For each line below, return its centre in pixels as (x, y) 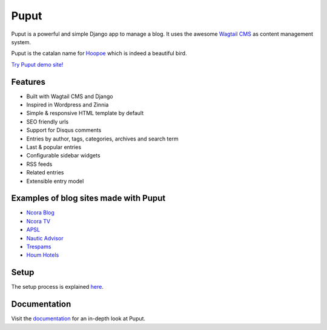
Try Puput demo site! (37, 64)
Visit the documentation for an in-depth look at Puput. (78, 318)
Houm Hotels (43, 255)
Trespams (39, 246)
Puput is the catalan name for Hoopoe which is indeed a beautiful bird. (99, 53)
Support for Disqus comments (64, 130)
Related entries (45, 173)
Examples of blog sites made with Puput (88, 198)
